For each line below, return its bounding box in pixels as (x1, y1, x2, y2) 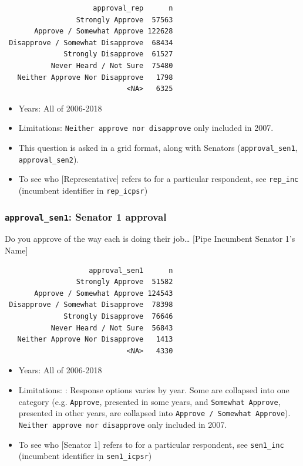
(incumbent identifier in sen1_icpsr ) (18, 450, 152, 462)
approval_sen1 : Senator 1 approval (5, 209, 167, 224)
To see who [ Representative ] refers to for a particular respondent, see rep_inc (18, 173, 299, 185)
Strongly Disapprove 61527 (63, 50, 173, 59)
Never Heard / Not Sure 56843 (51, 323, 173, 332)
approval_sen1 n (89, 266, 173, 275)
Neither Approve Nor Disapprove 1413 (17, 335, 173, 344)
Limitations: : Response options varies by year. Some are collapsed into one (18, 383, 289, 396)
